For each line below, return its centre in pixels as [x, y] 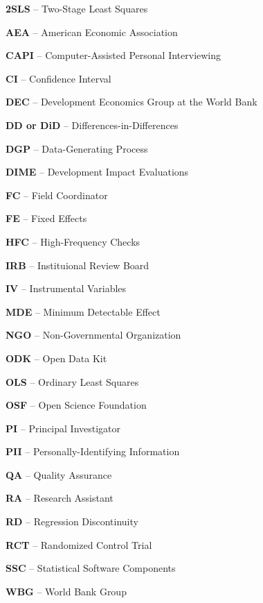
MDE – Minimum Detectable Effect [83, 311]
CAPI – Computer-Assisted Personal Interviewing [114, 55]
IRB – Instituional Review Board [78, 265]
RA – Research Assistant [60, 498]
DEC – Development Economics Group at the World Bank [131, 102]
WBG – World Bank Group [66, 591]
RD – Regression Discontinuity [72, 521]
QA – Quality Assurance [59, 474]
